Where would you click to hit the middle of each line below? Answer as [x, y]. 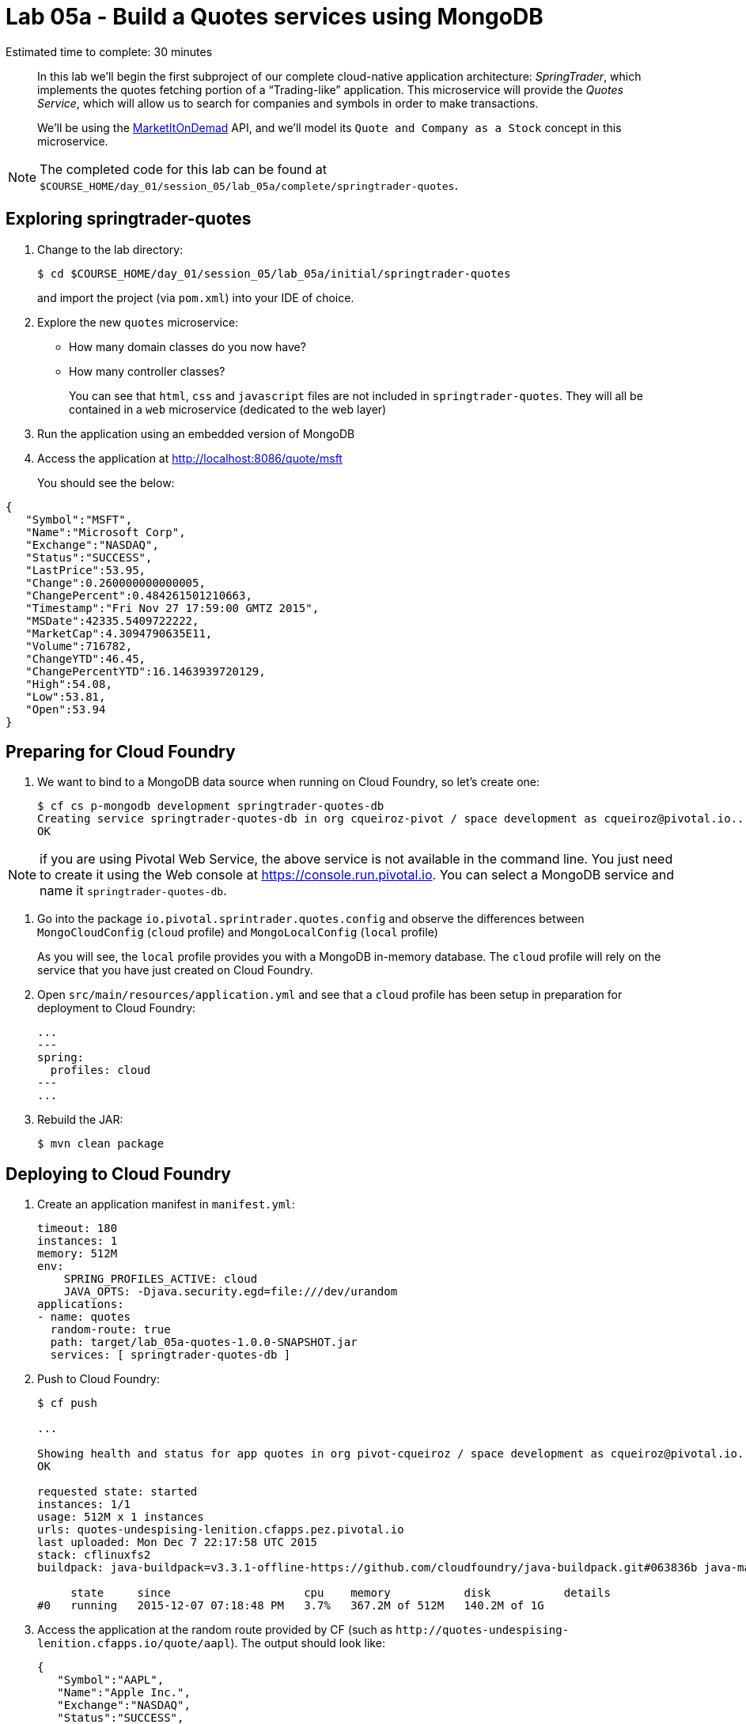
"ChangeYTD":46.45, [86, 658]
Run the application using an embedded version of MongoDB [196, 433]
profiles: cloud [100, 1070]
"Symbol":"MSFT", [79, 519]
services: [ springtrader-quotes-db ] [170, 1355]
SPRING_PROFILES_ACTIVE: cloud [161, 1279]
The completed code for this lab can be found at [184, 169]
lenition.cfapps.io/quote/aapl [134, 1644]
